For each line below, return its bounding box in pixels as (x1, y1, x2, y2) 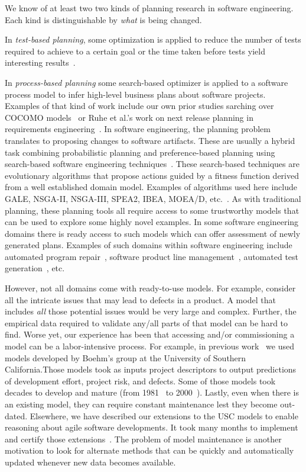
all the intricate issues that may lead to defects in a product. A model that (5, 293, 276, 306)
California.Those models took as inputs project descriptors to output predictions (5, 363, 297, 375)
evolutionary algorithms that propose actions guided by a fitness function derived (5, 169, 299, 181)
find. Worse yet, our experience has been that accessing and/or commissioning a (5, 328, 295, 341)
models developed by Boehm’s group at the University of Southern (5, 351, 246, 364)
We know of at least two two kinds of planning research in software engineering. (5, 2, 294, 14)
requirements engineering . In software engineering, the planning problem (5, 123, 271, 135)
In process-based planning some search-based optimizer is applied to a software (5, 76, 288, 88)
